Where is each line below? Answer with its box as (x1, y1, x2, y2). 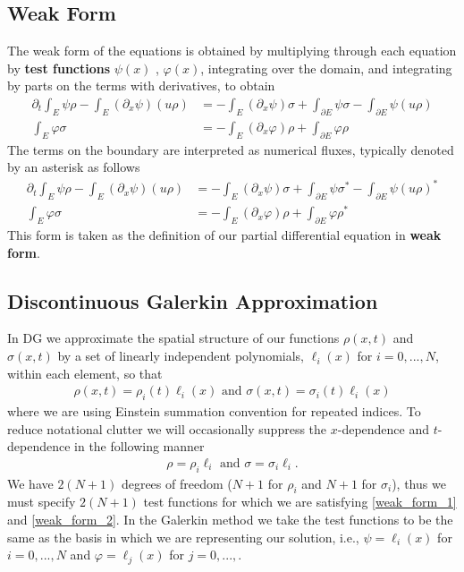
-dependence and (337, 419, 430, 438)
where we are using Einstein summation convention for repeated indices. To (7, 402, 421, 421)
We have (7, 474, 54, 492)
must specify (7, 492, 76, 511)
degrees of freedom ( (121, 474, 232, 492)
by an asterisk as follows (7, 158, 140, 176)
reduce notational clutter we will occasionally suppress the (7, 419, 327, 438)
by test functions (7, 58, 111, 77)
